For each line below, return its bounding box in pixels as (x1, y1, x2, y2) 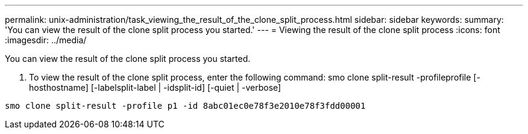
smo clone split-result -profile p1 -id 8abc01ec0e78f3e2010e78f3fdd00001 (5, 101, 366, 111)
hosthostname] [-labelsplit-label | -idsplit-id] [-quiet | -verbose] (29, 82, 281, 93)
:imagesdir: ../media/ (5, 35, 87, 45)
